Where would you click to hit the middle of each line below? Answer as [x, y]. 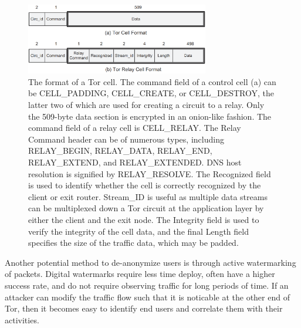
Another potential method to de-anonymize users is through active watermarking [150, 262]
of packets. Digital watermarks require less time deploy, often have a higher [140, 274]
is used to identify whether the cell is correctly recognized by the [145, 185]
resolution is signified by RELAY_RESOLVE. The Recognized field [150, 173]
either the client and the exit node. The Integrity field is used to [144, 219]
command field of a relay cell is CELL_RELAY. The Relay [135, 128]
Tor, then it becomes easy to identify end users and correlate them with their [144, 308]
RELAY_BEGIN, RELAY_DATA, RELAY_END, [120, 151]
